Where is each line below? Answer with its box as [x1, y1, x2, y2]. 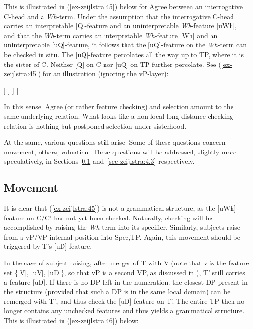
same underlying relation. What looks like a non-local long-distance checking [4, 110, 233, 121]
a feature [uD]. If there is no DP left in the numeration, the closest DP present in [4, 277, 248, 287]
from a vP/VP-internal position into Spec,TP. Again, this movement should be [4, 231, 240, 241]
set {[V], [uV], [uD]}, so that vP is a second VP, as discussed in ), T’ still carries [4, 267, 245, 277]
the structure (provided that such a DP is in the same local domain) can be [4, 286, 231, 296]
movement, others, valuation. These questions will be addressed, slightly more [4, 146, 237, 156]
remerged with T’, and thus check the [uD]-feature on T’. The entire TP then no [4, 296, 245, 306]
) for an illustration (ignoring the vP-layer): [38, 68, 169, 79]
